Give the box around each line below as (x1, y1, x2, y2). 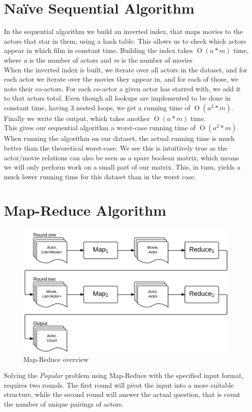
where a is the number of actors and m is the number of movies (4, 54, 193, 65)
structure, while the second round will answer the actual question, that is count (4, 389, 241, 399)
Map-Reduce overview (23, 354, 89, 364)
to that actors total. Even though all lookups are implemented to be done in (4, 93, 231, 103)
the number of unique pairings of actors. (4, 399, 124, 409)
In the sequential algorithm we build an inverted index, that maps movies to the (4, 26, 243, 36)
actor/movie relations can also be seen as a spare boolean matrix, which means (4, 152, 239, 162)
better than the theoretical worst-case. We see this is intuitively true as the (4, 143, 228, 153)
